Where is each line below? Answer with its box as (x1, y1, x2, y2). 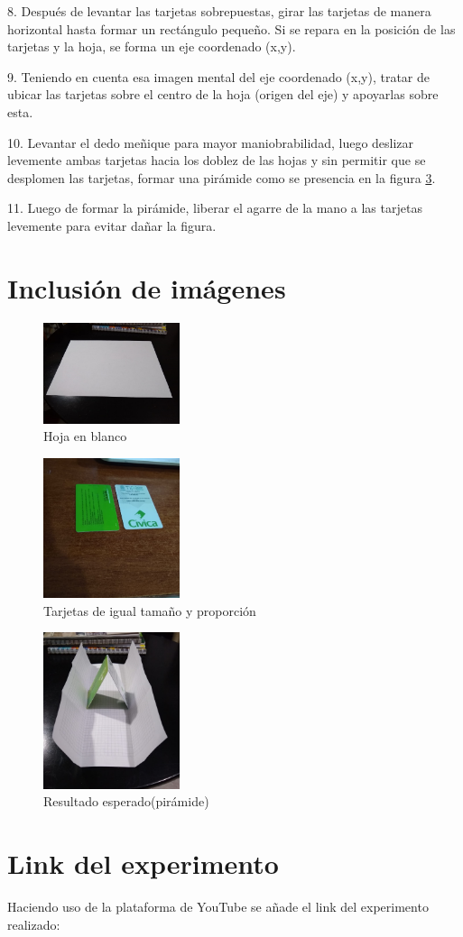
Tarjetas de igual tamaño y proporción (43, 601, 256, 620)
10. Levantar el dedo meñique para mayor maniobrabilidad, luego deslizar (7, 133, 414, 152)
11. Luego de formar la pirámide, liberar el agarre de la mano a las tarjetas (7, 198, 422, 217)
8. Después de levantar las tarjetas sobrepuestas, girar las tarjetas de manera (7, 2, 431, 20)
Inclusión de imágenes (7, 269, 286, 306)
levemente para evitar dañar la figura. (7, 216, 217, 234)
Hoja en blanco (43, 427, 127, 446)
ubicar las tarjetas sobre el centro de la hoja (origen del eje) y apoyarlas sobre (7, 85, 439, 104)
